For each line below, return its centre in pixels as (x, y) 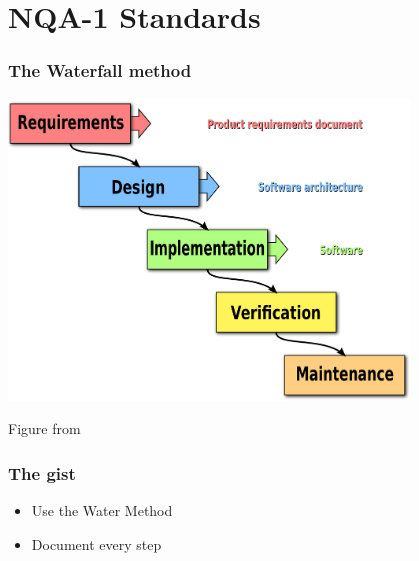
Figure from (44, 428)
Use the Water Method (102, 510)
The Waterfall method (100, 70)
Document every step (96, 543)
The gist (42, 472)
